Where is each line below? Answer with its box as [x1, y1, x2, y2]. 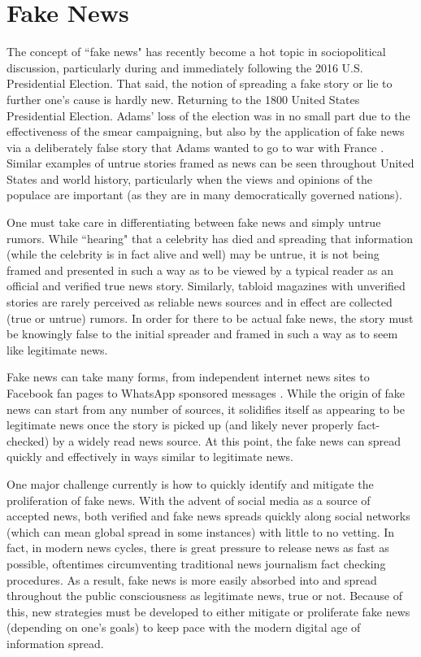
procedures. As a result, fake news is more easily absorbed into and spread [7, 571, 377, 588]
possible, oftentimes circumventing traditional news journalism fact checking [7, 555, 386, 572]
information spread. [7, 634, 104, 651]
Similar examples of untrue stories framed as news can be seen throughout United [7, 154, 414, 172]
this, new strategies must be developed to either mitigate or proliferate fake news [7, 603, 410, 620]
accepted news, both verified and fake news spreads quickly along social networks [7, 507, 410, 524]
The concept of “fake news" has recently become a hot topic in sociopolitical [7, 43, 386, 60]
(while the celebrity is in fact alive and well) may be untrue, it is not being [7, 246, 380, 263]
